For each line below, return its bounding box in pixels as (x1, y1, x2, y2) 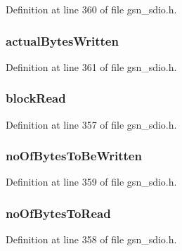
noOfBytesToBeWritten (6, 147, 142, 165)
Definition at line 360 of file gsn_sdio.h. (6, 2, 177, 16)
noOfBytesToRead (6, 204, 111, 221)
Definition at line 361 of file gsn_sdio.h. (6, 59, 177, 74)
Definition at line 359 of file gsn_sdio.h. (6, 174, 177, 189)
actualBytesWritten (6, 32, 119, 49)
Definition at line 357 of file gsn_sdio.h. (6, 117, 177, 131)
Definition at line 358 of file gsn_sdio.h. (6, 232, 177, 247)
